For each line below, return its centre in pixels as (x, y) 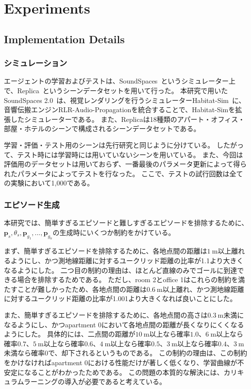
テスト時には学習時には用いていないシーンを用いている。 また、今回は (130, 154)
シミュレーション (36, 63)
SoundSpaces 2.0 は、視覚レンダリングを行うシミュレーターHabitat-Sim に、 (125, 100)
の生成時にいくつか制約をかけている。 (114, 232)
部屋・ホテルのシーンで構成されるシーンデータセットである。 (102, 128)
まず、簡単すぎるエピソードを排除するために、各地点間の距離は (106, 251)
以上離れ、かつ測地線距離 (203, 289)
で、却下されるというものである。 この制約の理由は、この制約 (148, 353)
